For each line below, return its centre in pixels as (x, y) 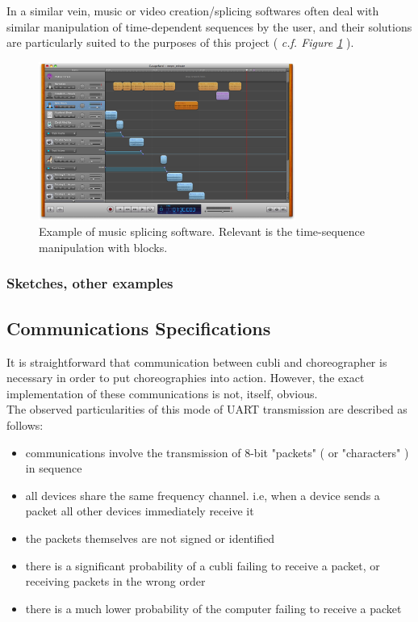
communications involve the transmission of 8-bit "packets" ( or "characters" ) (217, 452)
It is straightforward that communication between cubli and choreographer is (197, 361)
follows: (25, 424)
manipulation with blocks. (103, 247)
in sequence (54, 468)
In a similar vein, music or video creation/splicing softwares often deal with (193, 11)
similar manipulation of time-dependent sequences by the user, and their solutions (209, 26)
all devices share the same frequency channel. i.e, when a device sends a (203, 495)
